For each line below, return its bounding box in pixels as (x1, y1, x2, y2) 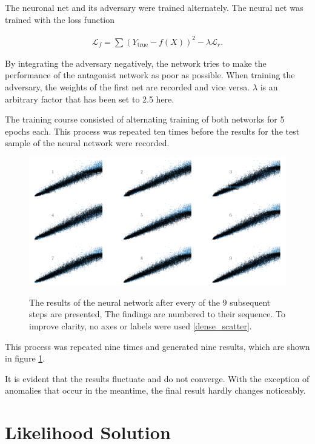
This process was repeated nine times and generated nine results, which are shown (5, 340, 310, 352)
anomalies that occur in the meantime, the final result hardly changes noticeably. (5, 384, 306, 397)
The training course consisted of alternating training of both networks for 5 (5, 113, 285, 126)
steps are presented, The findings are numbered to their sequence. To (29, 308, 285, 320)
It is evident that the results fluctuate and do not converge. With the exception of (5, 372, 310, 385)
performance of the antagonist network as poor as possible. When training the (5, 69, 295, 81)
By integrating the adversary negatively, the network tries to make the (5, 56, 267, 69)
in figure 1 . (5, 352, 45, 365)
